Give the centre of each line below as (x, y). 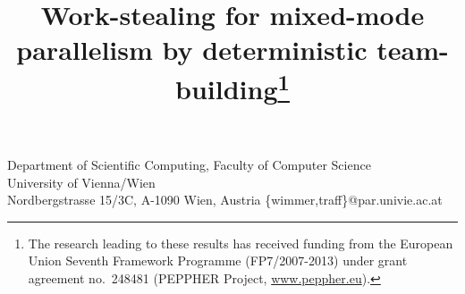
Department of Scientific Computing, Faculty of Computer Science (189, 165)
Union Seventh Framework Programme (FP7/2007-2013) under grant (218, 260)
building (227, 88)
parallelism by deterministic (192, 50)
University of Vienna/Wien (81, 182)
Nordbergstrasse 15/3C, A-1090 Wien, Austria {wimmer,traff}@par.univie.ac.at (225, 200)
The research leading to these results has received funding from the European (241, 243)
